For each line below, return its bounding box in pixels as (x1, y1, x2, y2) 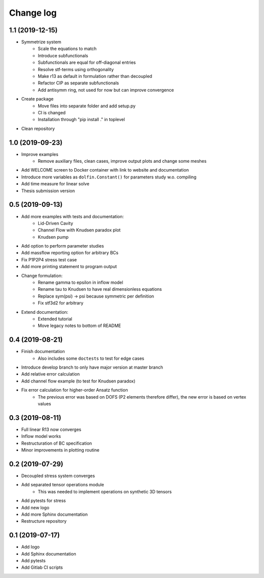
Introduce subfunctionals (38, 52, 88, 58)
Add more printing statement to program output (21, 264, 117, 270)
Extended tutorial (38, 316, 73, 322)
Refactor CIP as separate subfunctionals (38, 80, 119, 86)
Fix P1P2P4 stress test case (21, 256, 77, 262)
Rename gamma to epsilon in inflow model (38, 279, 123, 285)
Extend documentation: (21, 309, 68, 315)
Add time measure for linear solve (21, 181, 90, 187)
